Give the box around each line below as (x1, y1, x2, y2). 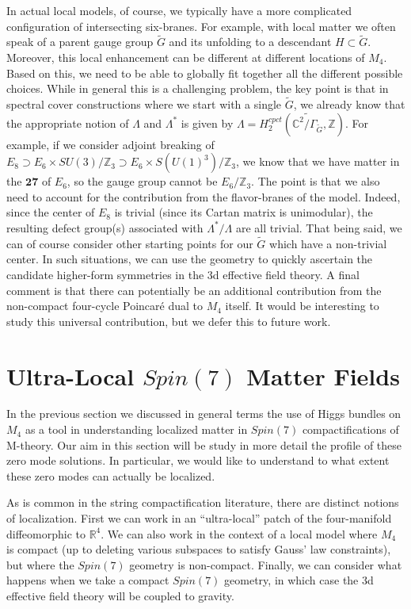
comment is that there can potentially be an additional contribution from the (6, 282, 382, 298)
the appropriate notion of (6, 114, 129, 131)
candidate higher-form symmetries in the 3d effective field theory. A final (6, 266, 360, 282)
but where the (6, 556, 74, 573)
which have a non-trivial (269, 235, 387, 251)
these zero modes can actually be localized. (6, 467, 215, 484)
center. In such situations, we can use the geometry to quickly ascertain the (6, 251, 373, 267)
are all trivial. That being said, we (235, 219, 402, 236)
